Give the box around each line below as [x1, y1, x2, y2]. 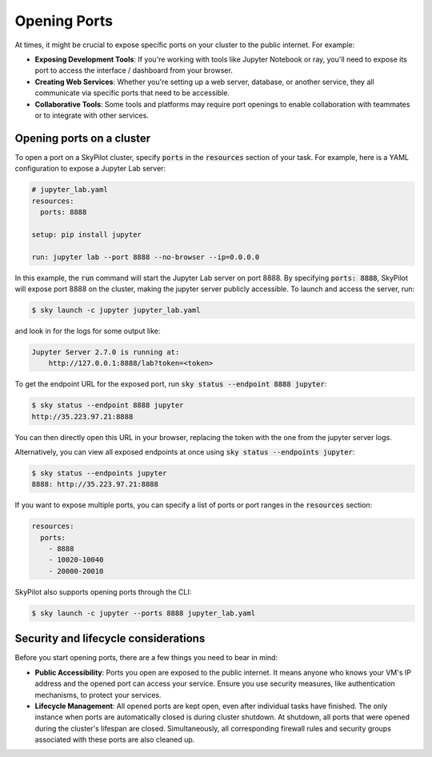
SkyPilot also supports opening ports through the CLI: [14, 587, 192, 596]
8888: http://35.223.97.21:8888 [31, 480, 159, 489]
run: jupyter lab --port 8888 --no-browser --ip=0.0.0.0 [31, 252, 260, 262]
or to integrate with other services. [34, 110, 150, 120]
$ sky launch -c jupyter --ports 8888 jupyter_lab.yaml [31, 608, 256, 618]
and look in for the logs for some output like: [14, 326, 161, 335]
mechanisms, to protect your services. [34, 690, 162, 699]
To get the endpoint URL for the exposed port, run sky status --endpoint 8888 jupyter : [14, 379, 327, 389]
